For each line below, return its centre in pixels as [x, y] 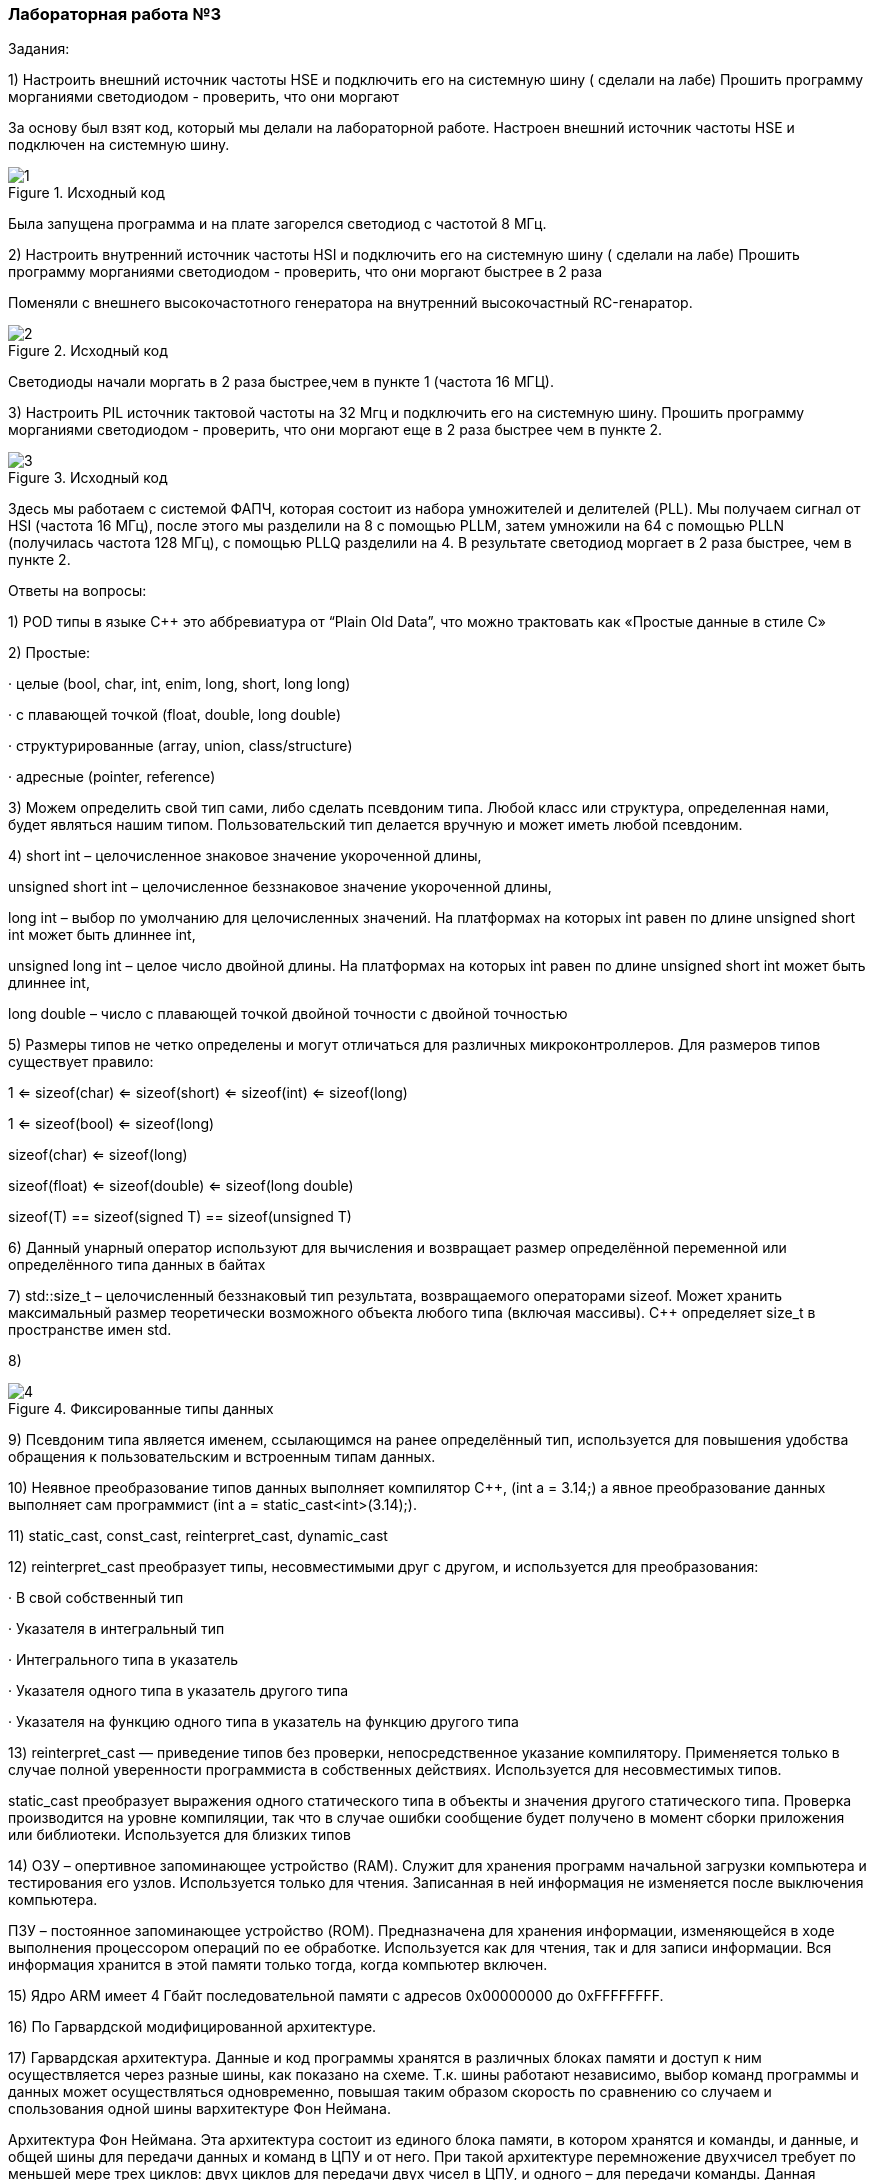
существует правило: [81, 1062]
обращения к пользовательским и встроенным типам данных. [222, 1457]
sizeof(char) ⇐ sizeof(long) [98, 1155]
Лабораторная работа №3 [115, 14]
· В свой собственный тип [96, 1598]
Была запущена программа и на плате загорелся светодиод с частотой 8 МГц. [277, 224]
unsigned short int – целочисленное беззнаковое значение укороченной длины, [280, 887]
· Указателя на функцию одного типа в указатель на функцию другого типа [263, 1722]
